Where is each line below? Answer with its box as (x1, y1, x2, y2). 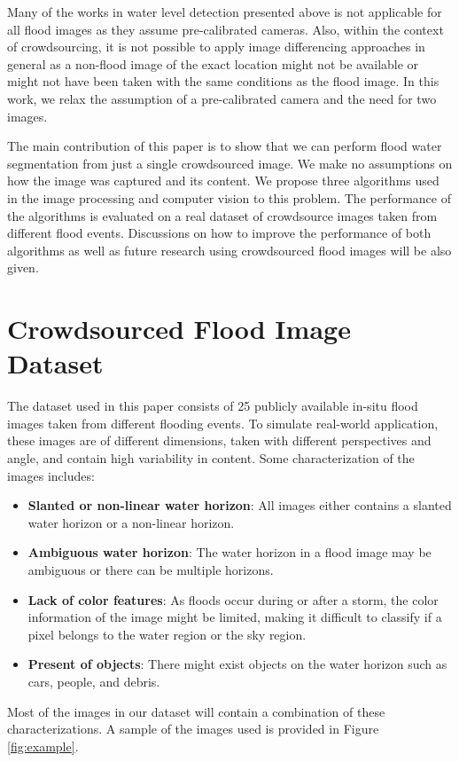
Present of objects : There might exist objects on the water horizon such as (27, 655, 447, 673)
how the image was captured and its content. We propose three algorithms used (7, 171, 440, 190)
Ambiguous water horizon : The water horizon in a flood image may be (27, 543, 432, 562)
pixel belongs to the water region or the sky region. (27, 625, 307, 643)
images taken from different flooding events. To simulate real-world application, (7, 413, 439, 432)
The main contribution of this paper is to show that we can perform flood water (7, 137, 442, 155)
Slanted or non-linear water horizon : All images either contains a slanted (27, 496, 452, 515)
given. (7, 258, 39, 277)
